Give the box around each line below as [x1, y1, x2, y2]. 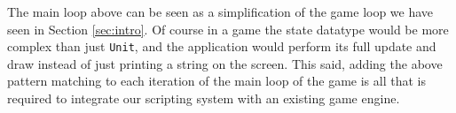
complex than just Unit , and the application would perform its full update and [7, 37, 436, 56]
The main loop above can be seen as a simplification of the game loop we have [7, 3, 434, 20]
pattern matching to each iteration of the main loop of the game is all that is [7, 72, 426, 90]
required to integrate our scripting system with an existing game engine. [7, 89, 400, 108]
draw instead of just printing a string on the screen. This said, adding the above [7, 54, 443, 72]
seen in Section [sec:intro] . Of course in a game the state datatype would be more [7, 19, 449, 38]
